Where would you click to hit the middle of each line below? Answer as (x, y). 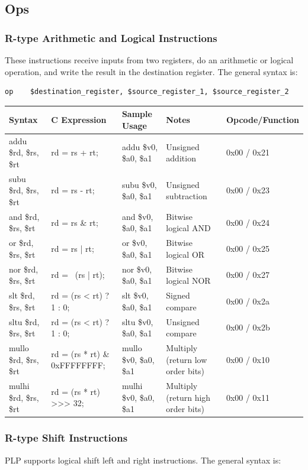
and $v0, (137, 216)
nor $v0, (137, 269)
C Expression (79, 120)
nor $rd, (24, 269)
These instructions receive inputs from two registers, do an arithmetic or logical (149, 60)
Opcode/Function (262, 120)
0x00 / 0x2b (248, 327)
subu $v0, (139, 184)
